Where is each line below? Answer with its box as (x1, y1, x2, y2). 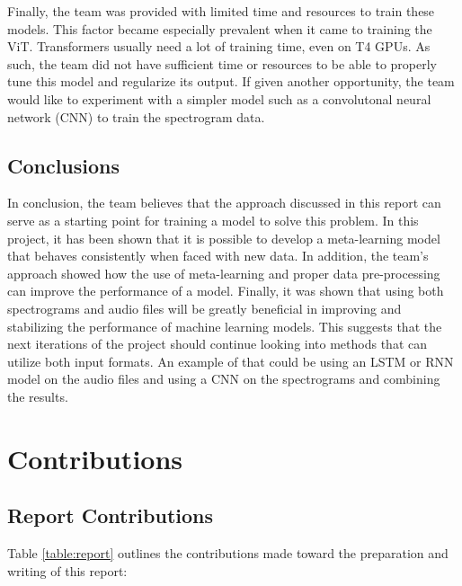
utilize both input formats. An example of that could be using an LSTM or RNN (7, 351, 454, 370)
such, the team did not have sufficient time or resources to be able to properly (7, 54, 438, 73)
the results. (7, 386, 68, 405)
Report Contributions (7, 502, 214, 529)
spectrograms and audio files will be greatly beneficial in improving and (7, 298, 402, 317)
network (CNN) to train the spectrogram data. (7, 107, 265, 126)
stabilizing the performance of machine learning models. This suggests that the (7, 316, 442, 335)
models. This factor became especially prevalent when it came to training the (7, 19, 432, 38)
